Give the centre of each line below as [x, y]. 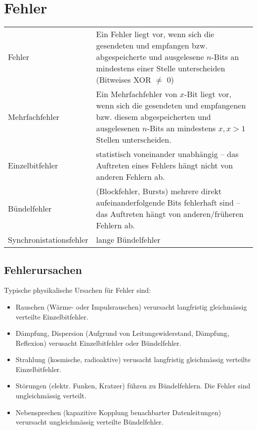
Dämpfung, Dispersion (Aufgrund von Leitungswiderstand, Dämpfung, [122, 333]
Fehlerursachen [43, 269]
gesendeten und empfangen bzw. [152, 46]
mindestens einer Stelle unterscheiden [161, 68]
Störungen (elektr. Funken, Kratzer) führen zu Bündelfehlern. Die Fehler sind [133, 386]
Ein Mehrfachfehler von [137, 94]
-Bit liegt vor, [208, 94]
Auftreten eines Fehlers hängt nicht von [165, 165]
